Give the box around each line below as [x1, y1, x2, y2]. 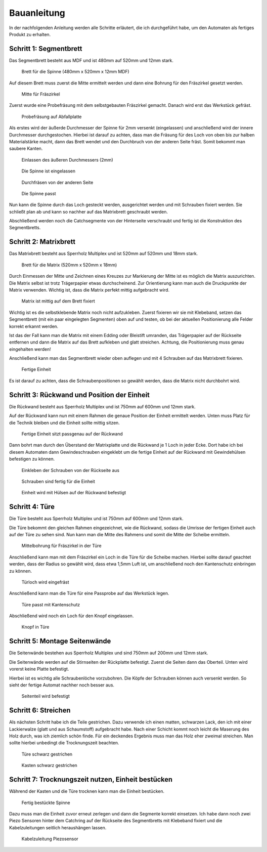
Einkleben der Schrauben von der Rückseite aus [21, 467, 120, 473]
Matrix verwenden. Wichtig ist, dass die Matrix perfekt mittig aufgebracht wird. [9, 287, 170, 293]
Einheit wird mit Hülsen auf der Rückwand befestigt [21, 490, 126, 496]
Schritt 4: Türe [9, 503, 55, 511]
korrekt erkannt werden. [9, 323, 59, 329]
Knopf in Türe [21, 624, 49, 630]
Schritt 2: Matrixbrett [9, 238, 76, 246]
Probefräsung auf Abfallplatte [21, 114, 82, 120]
